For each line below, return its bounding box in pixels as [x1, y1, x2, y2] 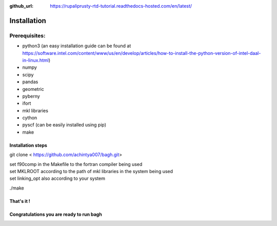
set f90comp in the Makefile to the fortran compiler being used [9, 161, 143, 167]
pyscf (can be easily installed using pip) [22, 122, 107, 128]
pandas [22, 79, 38, 85]
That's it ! [9, 198, 31, 204]
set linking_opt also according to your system [9, 175, 105, 182]
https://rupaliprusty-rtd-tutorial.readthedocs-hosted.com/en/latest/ [50, 3, 192, 9]
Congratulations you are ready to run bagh [9, 211, 102, 217]
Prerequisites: [9, 32, 46, 39]
